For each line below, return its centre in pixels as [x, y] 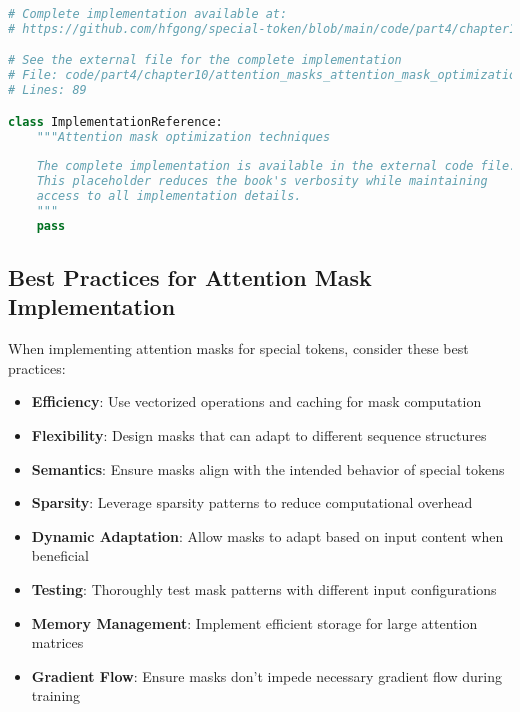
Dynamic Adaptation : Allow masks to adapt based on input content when [267, 535]
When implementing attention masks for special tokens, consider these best [238, 348]
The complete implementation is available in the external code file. [276, 166]
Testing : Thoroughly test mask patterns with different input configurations [264, 589]
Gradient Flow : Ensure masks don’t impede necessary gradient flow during [266, 675]
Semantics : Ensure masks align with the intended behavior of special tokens [268, 468]
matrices [57, 642]
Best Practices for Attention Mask [190, 277]
